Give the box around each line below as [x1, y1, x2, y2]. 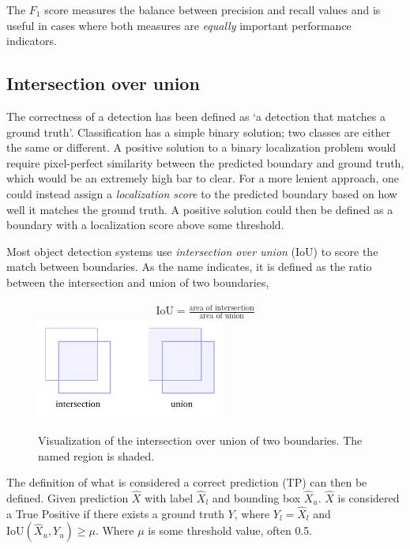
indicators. [6, 32, 57, 49]
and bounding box [212, 489, 301, 506]
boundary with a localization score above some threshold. [6, 216, 284, 233]
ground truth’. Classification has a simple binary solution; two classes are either [6, 123, 391, 140]
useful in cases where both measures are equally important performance [6, 17, 352, 33]
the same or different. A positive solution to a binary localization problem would [6, 139, 397, 156]
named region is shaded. [38, 447, 155, 464]
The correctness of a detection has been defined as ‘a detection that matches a [6, 107, 386, 124]
